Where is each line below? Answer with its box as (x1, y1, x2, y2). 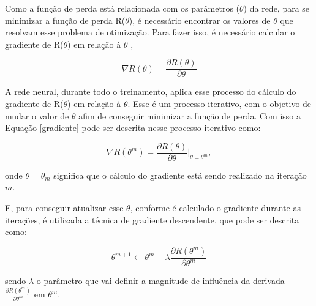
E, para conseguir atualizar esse (5, 201, 124, 214)
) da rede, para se (243, 2, 310, 14)
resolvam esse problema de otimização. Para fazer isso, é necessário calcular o (5, 26, 295, 39)
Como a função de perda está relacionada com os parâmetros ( (5, 2, 240, 14)
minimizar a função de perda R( (5, 13, 126, 26)
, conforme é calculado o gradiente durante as (130, 201, 301, 214)
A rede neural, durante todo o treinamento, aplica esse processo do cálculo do (5, 85, 296, 98)
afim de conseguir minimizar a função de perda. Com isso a (78, 109, 301, 122)
